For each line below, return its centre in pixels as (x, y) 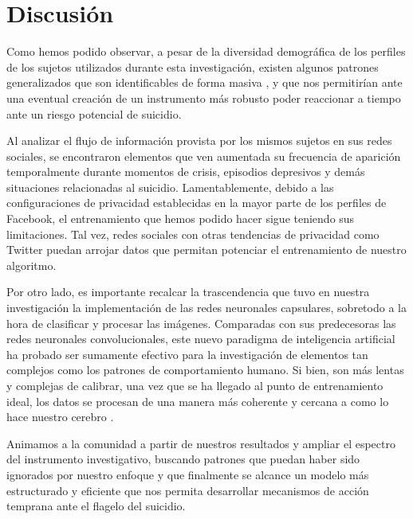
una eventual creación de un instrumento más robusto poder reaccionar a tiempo (204, 98)
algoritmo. (31, 265)
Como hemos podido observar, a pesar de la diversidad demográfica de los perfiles (206, 51)
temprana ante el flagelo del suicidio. (96, 506)
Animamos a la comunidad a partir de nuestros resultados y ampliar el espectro (201, 443)
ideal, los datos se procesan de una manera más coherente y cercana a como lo (198, 401)
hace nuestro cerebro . (60, 417)
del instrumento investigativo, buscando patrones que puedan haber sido (183, 459)
